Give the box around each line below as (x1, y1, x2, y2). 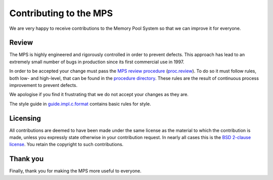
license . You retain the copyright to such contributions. (9, 142, 124, 148)
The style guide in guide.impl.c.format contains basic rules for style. (9, 101, 151, 107)
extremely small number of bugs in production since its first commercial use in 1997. (9, 59, 185, 65)
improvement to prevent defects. (9, 82, 78, 88)
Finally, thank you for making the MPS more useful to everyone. (9, 168, 142, 174)
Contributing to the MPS (9, 8, 113, 19)
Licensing (9, 114, 41, 122)
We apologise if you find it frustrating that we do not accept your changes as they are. (9, 92, 189, 98)
